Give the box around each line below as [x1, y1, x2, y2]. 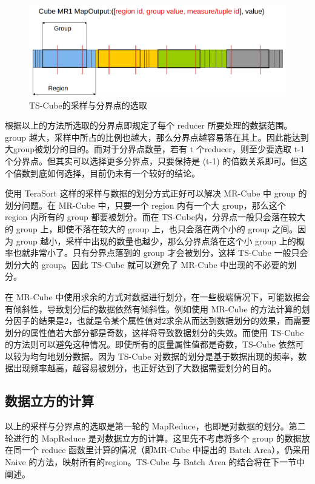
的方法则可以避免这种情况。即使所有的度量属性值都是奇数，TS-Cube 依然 [5, 338, 296, 351]
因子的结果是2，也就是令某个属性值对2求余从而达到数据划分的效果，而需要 [13, 314, 310, 327]
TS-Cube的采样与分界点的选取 [29, 98, 147, 111]
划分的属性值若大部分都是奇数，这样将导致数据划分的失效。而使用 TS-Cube [5, 326, 304, 338]
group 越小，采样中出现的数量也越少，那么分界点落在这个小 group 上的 [16, 234, 296, 247]
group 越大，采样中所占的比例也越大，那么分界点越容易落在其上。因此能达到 [5, 130, 309, 143]
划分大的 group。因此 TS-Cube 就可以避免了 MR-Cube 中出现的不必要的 [5, 258, 288, 271]
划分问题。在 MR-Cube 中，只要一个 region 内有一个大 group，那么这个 [5, 198, 286, 211]
